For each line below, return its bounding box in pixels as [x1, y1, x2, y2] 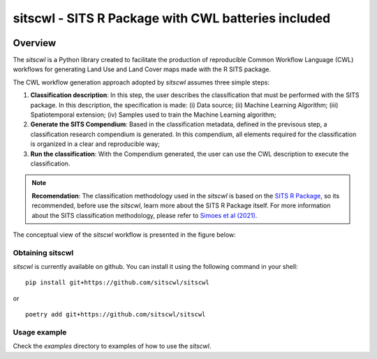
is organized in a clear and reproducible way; [30, 140, 160, 148]
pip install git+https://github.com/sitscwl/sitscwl [25, 279, 209, 286]
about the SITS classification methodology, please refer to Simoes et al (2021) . [31, 211, 258, 219]
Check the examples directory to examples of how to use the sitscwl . [13, 342, 212, 351]
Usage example [13, 328, 67, 337]
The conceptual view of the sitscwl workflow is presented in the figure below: [13, 230, 237, 239]
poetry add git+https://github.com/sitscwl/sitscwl [25, 311, 206, 318]
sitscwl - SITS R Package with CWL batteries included [13, 10, 331, 26]
